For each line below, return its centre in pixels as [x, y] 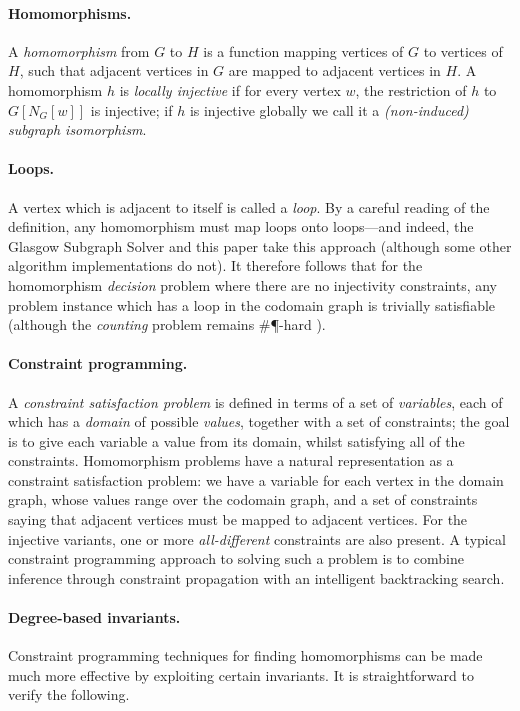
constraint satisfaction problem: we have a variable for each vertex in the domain [256, 479]
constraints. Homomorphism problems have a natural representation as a [231, 460]
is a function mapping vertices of [303, 50]
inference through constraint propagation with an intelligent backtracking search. [256, 577]
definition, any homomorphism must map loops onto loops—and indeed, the [241, 226]
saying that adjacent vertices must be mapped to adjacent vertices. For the [238, 519]
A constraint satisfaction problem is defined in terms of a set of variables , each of [255, 401]
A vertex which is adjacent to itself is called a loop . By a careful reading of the [249, 206]
